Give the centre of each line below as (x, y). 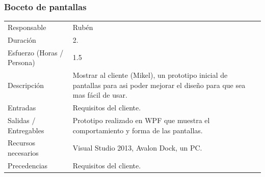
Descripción (26, 85)
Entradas (22, 108)
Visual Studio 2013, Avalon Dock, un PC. (137, 148)
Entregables (26, 130)
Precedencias (28, 165)
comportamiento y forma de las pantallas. (138, 130)
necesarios (23, 153)
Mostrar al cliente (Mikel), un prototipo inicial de (150, 75)
